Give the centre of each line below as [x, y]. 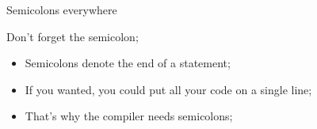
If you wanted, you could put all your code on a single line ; [168, 89]
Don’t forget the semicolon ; [73, 36]
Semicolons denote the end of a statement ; [128, 63]
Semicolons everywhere [62, 9]
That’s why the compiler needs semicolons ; [129, 116]
